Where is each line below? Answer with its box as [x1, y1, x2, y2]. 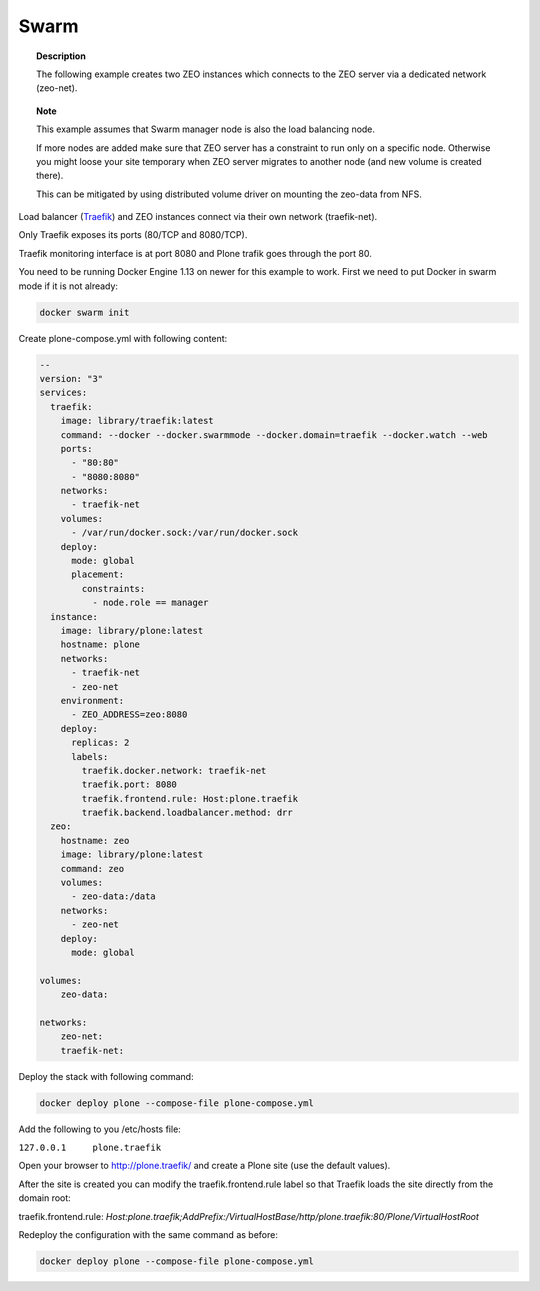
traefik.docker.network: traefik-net [81, 765, 267, 776]
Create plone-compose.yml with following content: [18, 332, 228, 344]
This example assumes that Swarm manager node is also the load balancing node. [36, 123, 375, 135]
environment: [60, 695, 125, 706]
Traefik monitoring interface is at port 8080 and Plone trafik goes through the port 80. [18, 247, 372, 259]
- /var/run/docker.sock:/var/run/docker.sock [71, 527, 299, 539]
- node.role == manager [91, 597, 209, 609]
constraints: [81, 583, 146, 594]
